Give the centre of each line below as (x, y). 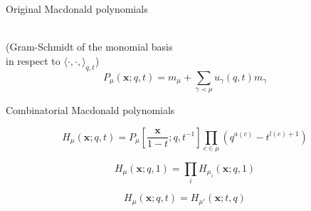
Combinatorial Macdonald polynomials (90, 109)
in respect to (33, 60)
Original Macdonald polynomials (77, 9)
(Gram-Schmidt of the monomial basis (89, 47)
